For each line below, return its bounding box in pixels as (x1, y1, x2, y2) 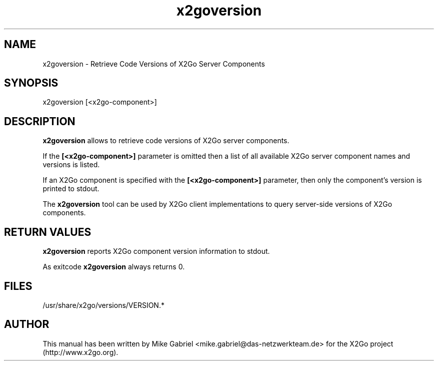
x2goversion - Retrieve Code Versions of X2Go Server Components (42, 59, 265, 68)
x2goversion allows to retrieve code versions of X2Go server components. (42, 136, 289, 145)
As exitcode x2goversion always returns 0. (42, 262, 185, 271)
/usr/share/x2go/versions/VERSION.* (42, 300, 164, 309)
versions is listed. (42, 160, 100, 169)
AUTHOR (4, 318, 49, 331)
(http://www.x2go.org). (42, 347, 118, 356)
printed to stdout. (42, 184, 99, 193)
